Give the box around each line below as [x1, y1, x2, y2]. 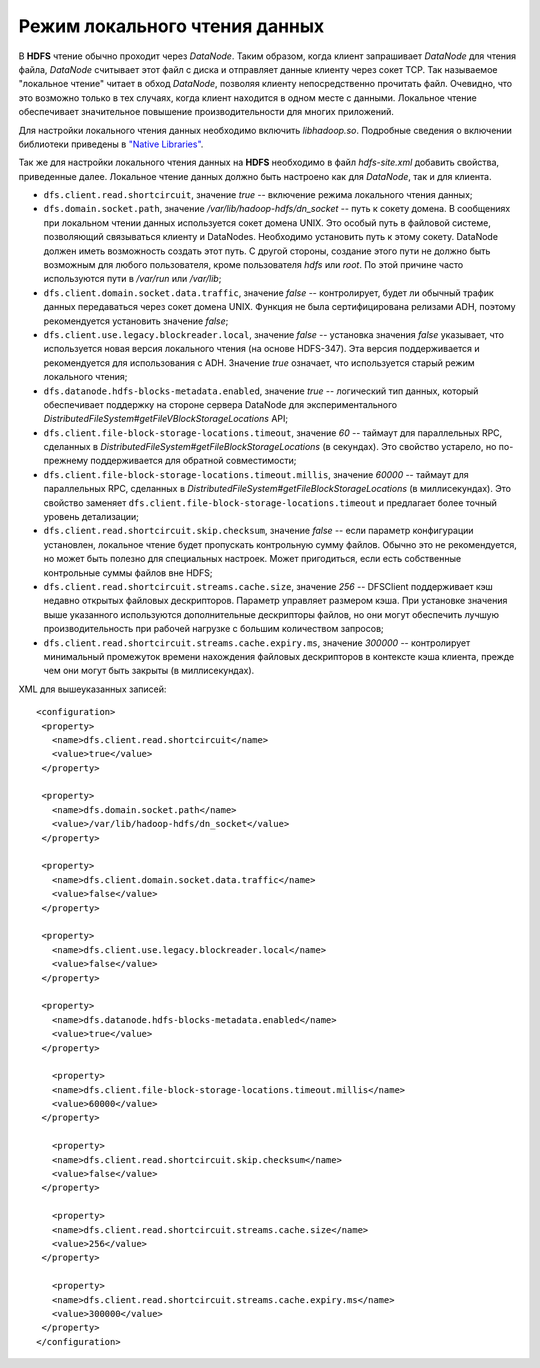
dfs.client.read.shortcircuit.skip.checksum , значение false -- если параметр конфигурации [43, 525, 474, 537]
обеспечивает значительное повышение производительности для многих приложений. [18, 106, 395, 118]
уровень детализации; [43, 511, 140, 523]
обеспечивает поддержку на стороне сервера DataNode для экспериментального [43, 398, 398, 410]
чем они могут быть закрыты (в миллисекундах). [43, 665, 255, 677]
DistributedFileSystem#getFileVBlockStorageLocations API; [43, 413, 289, 425]
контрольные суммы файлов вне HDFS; [43, 566, 213, 579]
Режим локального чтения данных [18, 15, 325, 37]
